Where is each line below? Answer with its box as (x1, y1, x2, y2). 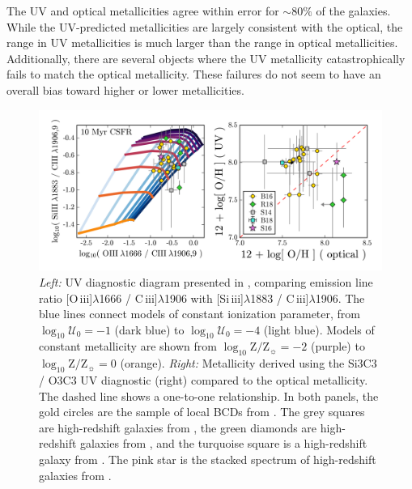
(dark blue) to (114, 321, 185, 338)
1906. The (315, 289, 365, 306)
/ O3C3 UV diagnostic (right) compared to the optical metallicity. (39, 372, 368, 389)
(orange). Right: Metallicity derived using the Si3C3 (120, 355, 377, 372)
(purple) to (310, 338, 365, 355)
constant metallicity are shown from (39, 338, 217, 355)
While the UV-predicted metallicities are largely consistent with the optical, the (6, 18, 403, 35)
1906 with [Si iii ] (164, 289, 244, 306)
